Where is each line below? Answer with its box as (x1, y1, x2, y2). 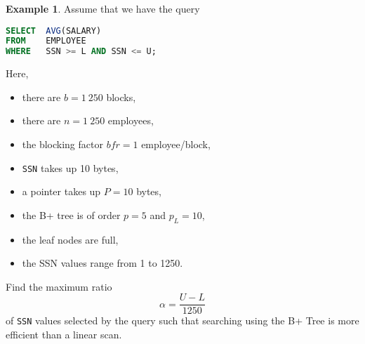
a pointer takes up (22, 184, 101, 199)
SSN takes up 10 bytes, (22, 160, 119, 175)
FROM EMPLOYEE (6, 36, 86, 46)
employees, (107, 113, 154, 128)
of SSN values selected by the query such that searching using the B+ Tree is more (6, 313, 359, 328)
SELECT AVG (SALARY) (6, 25, 102, 36)
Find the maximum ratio (6, 279, 112, 293)
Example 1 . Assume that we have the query (6, 1, 200, 15)
